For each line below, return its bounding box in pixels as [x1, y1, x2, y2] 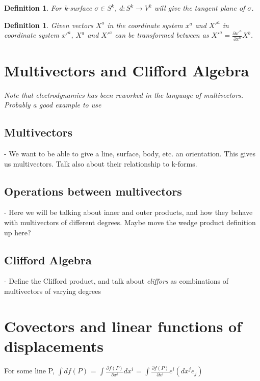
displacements [4, 336, 103, 357]
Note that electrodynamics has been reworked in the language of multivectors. [4, 89, 244, 100]
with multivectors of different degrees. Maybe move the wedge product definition [4, 217, 256, 228]
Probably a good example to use [4, 99, 101, 110]
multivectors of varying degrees [4, 286, 101, 296]
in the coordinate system [107, 19, 183, 30]
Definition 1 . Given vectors [4, 19, 93, 30]
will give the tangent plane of [154, 3, 245, 13]
